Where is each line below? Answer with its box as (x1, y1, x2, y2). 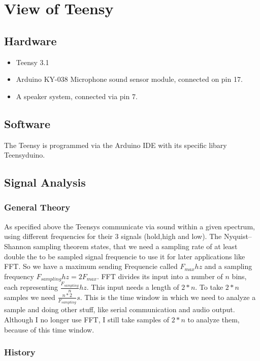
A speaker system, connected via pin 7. (16, 91, 138, 101)
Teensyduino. (4, 149, 45, 160)
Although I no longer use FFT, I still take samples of (4, 314, 170, 325)
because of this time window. (4, 324, 94, 335)
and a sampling (204, 261, 252, 272)
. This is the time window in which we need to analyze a (80, 291, 256, 302)
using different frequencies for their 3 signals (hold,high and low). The (4, 231, 222, 242)
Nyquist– (223, 231, 252, 242)
